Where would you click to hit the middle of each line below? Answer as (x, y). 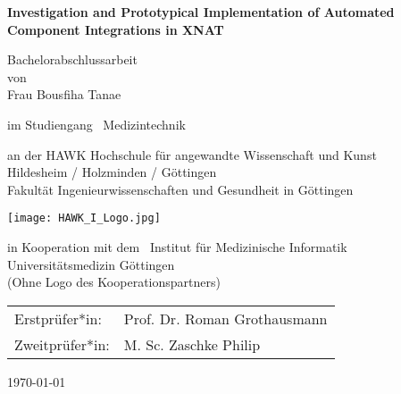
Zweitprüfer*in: (62, 344)
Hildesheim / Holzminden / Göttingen (112, 172)
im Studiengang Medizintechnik (96, 124)
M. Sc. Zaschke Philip (192, 344)
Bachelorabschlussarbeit (72, 59)
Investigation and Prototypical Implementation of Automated (201, 12)
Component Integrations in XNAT (116, 29)
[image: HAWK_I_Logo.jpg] (84, 218)
